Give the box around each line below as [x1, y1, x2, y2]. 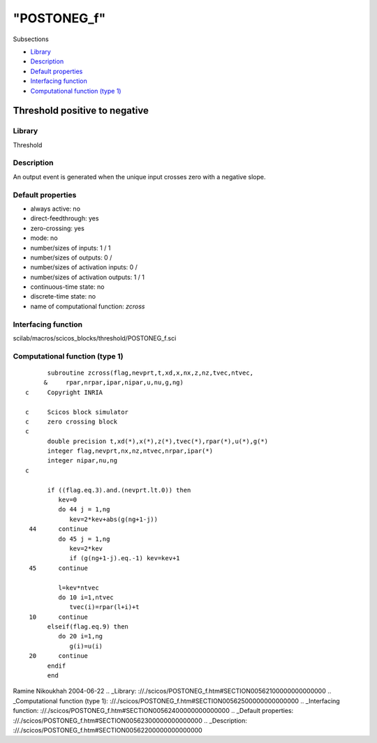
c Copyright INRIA [25, 388, 103, 396]
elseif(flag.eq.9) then [47, 623, 129, 631]
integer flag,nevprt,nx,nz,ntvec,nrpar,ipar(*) [47, 447, 213, 455]
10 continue [29, 613, 89, 621]
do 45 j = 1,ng [58, 534, 110, 543]
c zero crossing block [25, 417, 118, 426]
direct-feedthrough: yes [30, 214, 99, 223]
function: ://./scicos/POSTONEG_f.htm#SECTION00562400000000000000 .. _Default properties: [13, 707, 294, 715]
